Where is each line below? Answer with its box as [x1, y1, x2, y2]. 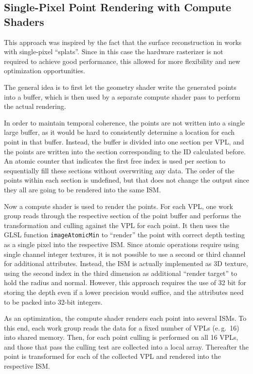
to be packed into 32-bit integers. [4, 296, 103, 307]
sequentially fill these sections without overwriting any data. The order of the [4, 165, 235, 175]
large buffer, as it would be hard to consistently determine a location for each [4, 127, 235, 137]
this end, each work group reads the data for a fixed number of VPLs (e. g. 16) [4, 322, 239, 332]
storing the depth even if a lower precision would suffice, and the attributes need [4, 287, 244, 297]
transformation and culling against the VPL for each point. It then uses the [4, 220, 230, 230]
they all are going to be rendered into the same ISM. [4, 184, 161, 194]
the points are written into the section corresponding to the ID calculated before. [4, 146, 246, 156]
